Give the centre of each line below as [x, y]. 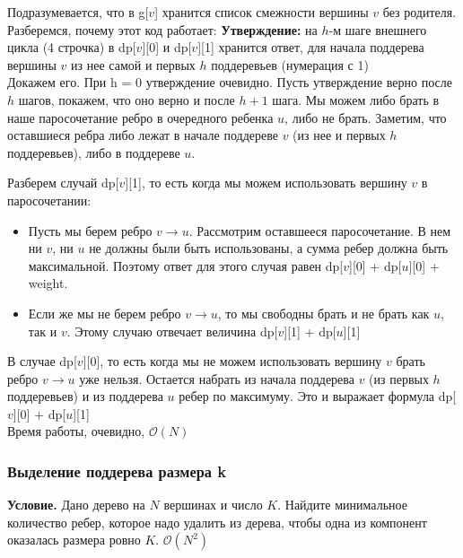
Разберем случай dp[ [63, 183]
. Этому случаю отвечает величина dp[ [172, 331]
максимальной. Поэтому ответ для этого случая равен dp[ [186, 265]
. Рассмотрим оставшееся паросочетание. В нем [320, 230]
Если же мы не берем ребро [105, 313]
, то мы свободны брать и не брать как [323, 313]
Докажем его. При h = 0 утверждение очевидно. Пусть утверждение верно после [230, 82]
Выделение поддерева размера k [117, 471]
